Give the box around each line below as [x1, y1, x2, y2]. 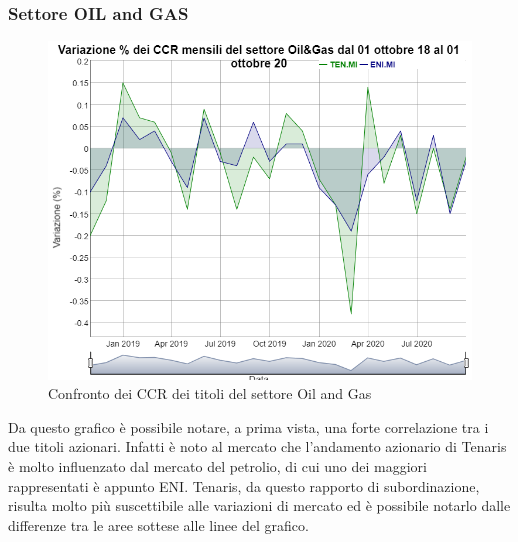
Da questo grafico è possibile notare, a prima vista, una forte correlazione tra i [8, 416, 489, 437]
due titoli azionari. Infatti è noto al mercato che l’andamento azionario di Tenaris [8, 436, 507, 457]
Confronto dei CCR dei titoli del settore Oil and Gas [48, 383, 372, 404]
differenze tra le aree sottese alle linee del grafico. [8, 514, 309, 535]
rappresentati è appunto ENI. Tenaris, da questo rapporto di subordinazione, [8, 475, 480, 496]
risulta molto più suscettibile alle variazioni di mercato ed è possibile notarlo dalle [8, 495, 511, 516]
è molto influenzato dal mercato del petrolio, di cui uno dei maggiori [8, 456, 427, 477]
